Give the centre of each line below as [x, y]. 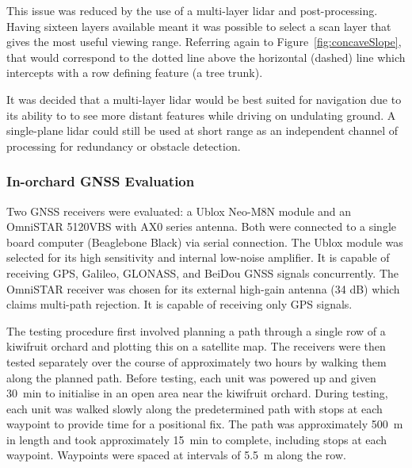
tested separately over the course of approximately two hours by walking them [196, 361]
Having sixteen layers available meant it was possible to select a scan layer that [199, 26]
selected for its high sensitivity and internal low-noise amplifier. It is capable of [198, 257]
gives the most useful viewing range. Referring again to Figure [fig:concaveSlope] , [204, 42]
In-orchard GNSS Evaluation [101, 181]
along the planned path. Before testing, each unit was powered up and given [191, 377]
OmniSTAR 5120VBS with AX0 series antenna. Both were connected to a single [202, 226]
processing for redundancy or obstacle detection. [124, 146]
